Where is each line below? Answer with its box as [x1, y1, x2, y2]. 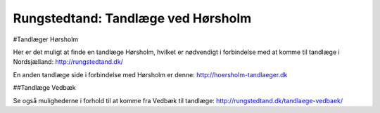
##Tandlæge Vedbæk [13, 84, 77, 92]
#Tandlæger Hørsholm [13, 35, 79, 44]
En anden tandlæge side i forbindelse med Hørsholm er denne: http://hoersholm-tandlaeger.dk [13, 70, 288, 79]
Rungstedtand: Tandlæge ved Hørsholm [13, 11, 252, 26]
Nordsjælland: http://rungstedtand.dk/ [13, 58, 123, 66]
